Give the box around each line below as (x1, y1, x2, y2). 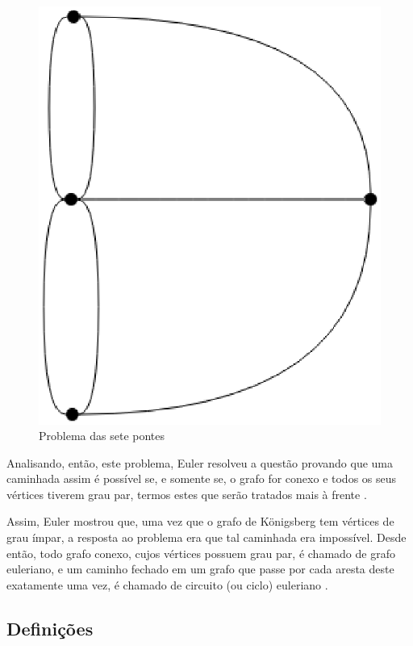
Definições (6, 615, 94, 640)
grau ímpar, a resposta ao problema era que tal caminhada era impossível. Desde (6, 529, 407, 546)
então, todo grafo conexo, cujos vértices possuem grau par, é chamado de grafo (6, 544, 395, 561)
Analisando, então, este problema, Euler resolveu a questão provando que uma (6, 454, 393, 471)
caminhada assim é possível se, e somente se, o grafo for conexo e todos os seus (6, 470, 397, 487)
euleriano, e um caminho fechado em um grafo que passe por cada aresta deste (6, 560, 394, 577)
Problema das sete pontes (39, 427, 165, 444)
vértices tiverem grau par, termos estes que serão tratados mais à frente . (6, 485, 367, 502)
